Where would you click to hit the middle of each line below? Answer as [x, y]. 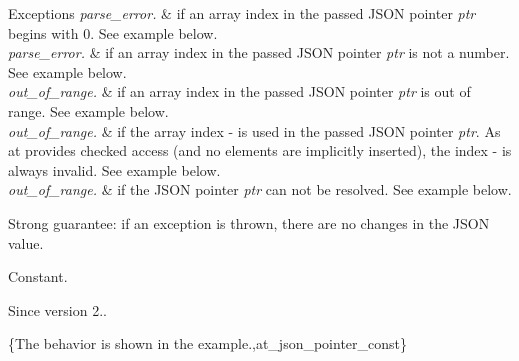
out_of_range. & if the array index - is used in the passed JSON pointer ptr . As [254, 130]
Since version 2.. [57, 309]
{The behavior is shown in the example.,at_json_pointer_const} [208, 343]
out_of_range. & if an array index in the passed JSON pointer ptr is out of [239, 91]
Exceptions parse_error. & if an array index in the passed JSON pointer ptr [242, 13]
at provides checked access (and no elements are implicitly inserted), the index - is [260, 150]
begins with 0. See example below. [113, 32]
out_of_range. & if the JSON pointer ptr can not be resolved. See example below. [260, 189]
